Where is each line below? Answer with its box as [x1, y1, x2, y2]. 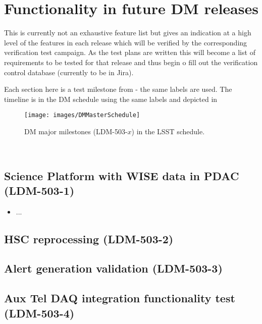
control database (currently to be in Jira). [4, 67, 134, 77]
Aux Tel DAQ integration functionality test [4, 290, 235, 306]
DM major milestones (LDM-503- [24, 126, 128, 136]
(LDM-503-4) [4, 305, 75, 320]
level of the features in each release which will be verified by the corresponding [4, 37, 247, 47]
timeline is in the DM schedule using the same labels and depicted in [4, 93, 218, 104]
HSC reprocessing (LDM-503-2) [4, 231, 174, 246]
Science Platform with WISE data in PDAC [4, 168, 239, 183]
